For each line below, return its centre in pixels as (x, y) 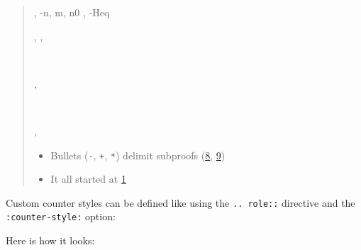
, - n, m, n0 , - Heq (72, 12)
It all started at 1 (88, 179)
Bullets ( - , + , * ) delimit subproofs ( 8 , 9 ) (138, 155)
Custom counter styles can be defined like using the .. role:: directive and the (180, 202)
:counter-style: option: (61, 216)
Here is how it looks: (50, 240)
